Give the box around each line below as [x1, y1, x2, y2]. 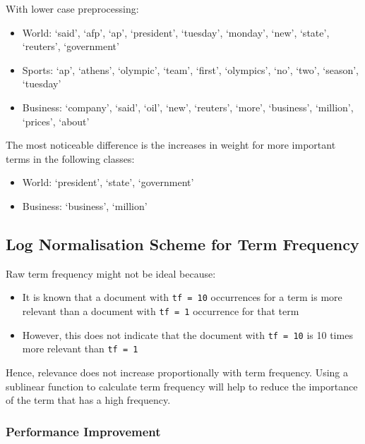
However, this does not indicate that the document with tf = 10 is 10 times [22, 327, 353, 342]
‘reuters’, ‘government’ [22, 39, 119, 54]
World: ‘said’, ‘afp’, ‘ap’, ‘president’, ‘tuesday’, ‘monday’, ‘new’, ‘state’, [22, 25, 330, 39]
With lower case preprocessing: [6, 1, 139, 16]
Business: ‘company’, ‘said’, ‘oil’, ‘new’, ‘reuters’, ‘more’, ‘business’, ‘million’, [22, 99, 354, 114]
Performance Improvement [6, 422, 161, 440]
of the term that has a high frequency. [6, 393, 171, 407]
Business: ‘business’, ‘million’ [22, 198, 148, 213]
